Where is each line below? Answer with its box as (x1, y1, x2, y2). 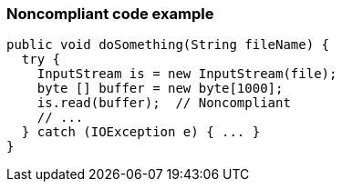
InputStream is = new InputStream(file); (36, 66, 337, 82)
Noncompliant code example (6, 5, 214, 23)
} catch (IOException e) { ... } (21, 124, 261, 140)
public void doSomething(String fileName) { (6, 37, 330, 53)
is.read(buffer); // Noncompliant (36, 95, 291, 111)
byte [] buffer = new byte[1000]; (36, 81, 284, 96)
